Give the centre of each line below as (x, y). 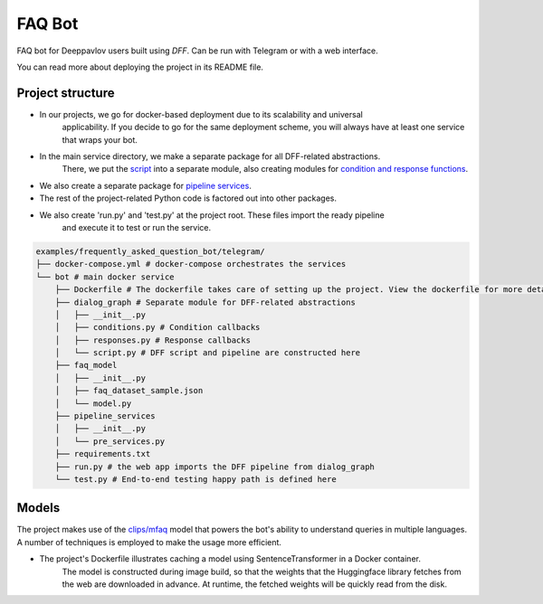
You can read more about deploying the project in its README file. (140, 67)
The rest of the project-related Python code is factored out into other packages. (188, 198)
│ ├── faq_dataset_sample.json (129, 391)
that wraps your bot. (100, 139)
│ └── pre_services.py (110, 441)
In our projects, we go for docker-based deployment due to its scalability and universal (201, 114)
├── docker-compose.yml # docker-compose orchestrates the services (191, 264)
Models (38, 508)
